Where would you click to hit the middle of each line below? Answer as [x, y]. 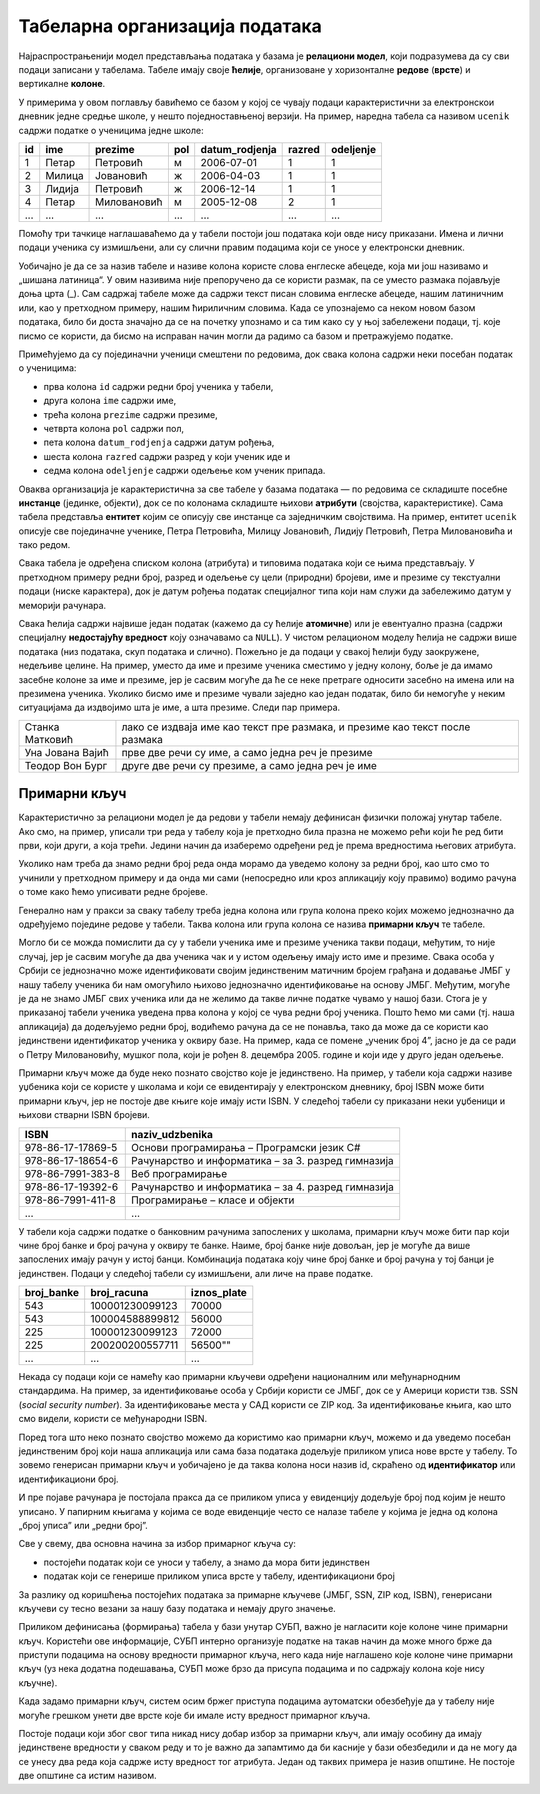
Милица [64, 175]
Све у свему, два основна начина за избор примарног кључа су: [157, 1544]
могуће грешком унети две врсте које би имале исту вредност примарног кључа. [194, 1715]
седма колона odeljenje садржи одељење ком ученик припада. [184, 471]
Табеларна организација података [170, 26]
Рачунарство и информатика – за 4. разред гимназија [263, 1187]
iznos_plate [218, 1293]
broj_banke [52, 1293]
